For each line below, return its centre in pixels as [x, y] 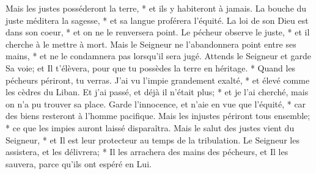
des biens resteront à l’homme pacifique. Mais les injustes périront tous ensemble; [158, 116]
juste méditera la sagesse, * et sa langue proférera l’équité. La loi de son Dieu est [157, 20]
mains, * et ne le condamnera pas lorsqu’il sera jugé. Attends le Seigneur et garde [158, 56]
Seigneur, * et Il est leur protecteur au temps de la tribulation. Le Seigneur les [152, 140]
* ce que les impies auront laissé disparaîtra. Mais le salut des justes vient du [150, 127]
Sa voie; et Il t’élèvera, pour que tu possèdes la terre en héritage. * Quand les [151, 67]
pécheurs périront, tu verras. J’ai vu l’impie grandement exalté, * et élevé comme [158, 80]
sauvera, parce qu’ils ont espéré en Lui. [79, 163]
